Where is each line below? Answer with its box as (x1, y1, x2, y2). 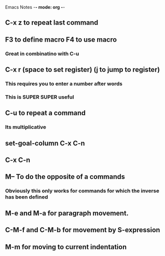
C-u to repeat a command (5, 109, 86, 117)
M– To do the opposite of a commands (5, 173, 125, 181)
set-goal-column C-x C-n (5, 139, 85, 148)
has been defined (5, 194, 48, 201)
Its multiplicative (5, 124, 47, 131)
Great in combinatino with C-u (5, 50, 79, 57)
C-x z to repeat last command (5, 18, 99, 27)
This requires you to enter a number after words (5, 80, 123, 87)
